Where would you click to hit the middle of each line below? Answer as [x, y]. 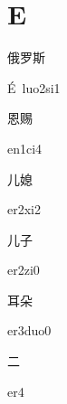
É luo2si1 [34, 87]
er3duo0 [29, 330]
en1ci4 [25, 148]
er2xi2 [24, 209]
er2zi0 [24, 270]
